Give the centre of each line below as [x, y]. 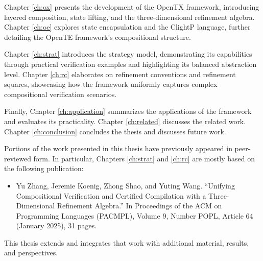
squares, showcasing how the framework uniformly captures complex [111, 84]
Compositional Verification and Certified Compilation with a [111, 195]
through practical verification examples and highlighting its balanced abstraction [130, 64]
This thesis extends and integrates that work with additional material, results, [127, 242]
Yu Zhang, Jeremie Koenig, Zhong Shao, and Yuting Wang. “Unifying [125, 185]
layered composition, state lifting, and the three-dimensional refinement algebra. [129, 17]
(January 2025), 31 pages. [56, 226]
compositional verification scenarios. [61, 94]
